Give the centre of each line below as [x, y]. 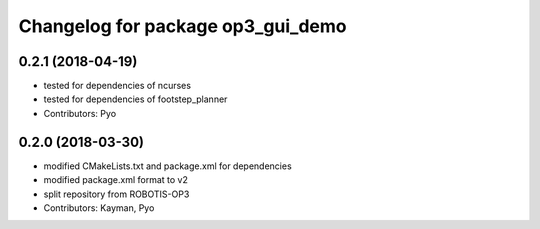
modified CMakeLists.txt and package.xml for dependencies [167, 166]
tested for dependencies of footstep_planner [135, 99]
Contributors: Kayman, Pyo [99, 207]
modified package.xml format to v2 [116, 180]
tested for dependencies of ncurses [117, 86]
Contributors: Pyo [80, 113]
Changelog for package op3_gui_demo [182, 26]
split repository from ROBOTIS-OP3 [116, 194]
